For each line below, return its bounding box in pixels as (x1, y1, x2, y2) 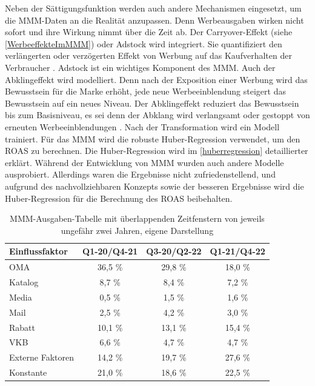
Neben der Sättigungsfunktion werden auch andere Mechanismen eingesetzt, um (5, 2, 302, 14)
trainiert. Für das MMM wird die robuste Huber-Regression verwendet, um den (5, 132, 300, 145)
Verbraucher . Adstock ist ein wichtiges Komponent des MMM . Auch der (5, 61, 276, 73)
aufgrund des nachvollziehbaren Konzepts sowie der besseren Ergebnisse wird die (5, 179, 304, 192)
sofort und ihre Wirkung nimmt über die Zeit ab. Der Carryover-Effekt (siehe (5, 25, 293, 38)
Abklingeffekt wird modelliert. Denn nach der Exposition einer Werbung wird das (5, 73, 308, 85)
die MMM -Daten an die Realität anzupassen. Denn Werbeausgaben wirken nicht (5, 13, 304, 26)
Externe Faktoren (9, 351, 75, 364)
